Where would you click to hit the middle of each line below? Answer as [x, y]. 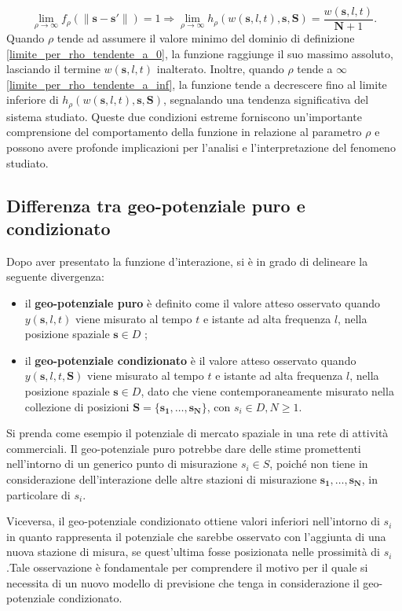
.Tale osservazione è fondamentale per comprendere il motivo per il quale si [187, 567]
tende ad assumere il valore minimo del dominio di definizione [206, 38]
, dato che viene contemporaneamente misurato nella [267, 391]
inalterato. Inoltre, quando [220, 69]
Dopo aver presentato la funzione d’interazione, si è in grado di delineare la [187, 261]
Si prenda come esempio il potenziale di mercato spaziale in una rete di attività [197, 433]
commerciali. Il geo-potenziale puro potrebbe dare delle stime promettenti [184, 448]
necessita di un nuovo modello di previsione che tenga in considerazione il [183, 582]
